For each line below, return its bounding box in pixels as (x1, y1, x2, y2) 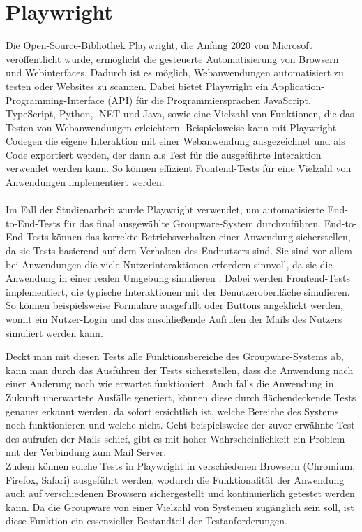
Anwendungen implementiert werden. (6, 175, 165, 189)
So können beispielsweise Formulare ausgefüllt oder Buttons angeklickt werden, (6, 298, 343, 312)
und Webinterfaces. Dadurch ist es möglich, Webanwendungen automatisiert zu (6, 65, 344, 80)
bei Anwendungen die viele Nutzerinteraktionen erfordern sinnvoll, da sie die (6, 257, 333, 271)
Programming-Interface (6, 92, 105, 107)
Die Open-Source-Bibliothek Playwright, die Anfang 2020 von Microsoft (6, 38, 312, 52)
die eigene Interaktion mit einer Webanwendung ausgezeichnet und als (45, 134, 345, 148)
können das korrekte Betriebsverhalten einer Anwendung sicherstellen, (52, 229, 351, 244)
